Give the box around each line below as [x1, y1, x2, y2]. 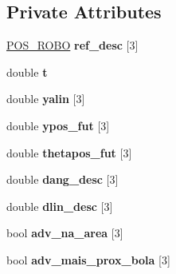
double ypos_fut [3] [6, 117, 110, 133]
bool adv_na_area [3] [6, 224, 123, 241]
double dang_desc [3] [6, 171, 119, 188]
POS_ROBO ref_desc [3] [6, 37, 139, 54]
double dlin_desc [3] [6, 197, 113, 214]
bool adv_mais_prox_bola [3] [6, 251, 170, 268]
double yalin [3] [6, 90, 85, 107]
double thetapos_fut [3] [6, 144, 132, 161]
